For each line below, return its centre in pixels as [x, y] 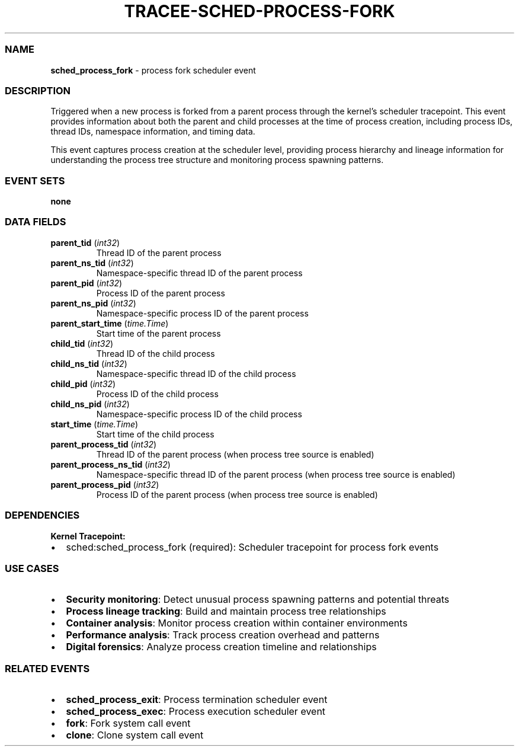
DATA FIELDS [36, 222]
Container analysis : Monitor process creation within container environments [237, 623]
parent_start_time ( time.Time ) [110, 323]
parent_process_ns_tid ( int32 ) [110, 464]
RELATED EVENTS [47, 668]
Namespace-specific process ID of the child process [199, 414]
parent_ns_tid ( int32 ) [92, 263]
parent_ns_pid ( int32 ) [93, 303]
